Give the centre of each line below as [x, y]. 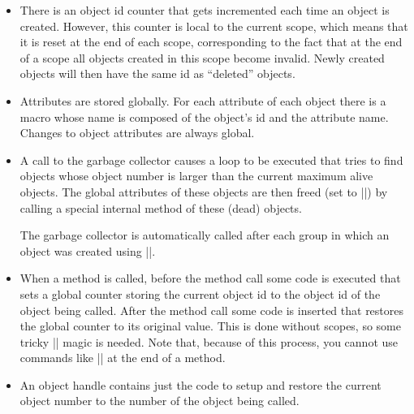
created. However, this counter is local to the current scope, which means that [214, 26]
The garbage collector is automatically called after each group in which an [205, 235]
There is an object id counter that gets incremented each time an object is [205, 10]
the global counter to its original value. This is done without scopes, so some [210, 326]
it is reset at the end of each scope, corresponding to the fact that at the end [211, 42]
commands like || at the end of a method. [123, 358]
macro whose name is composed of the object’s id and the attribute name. [204, 116]
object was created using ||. [88, 250]
